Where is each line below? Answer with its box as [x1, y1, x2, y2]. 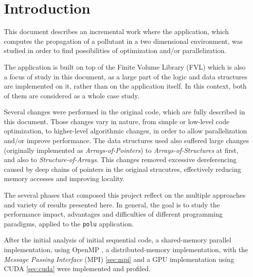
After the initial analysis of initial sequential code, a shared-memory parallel [4, 235, 232, 245]
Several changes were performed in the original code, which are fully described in [4, 107, 245, 117]
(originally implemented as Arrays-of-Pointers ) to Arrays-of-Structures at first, [4, 145, 238, 155]
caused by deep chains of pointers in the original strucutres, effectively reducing [4, 164, 241, 174]
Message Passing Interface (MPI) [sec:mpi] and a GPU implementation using [4, 254, 234, 264]
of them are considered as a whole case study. [4, 90, 140, 100]
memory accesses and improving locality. [4, 173, 125, 184]
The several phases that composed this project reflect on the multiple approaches [4, 190, 246, 200]
